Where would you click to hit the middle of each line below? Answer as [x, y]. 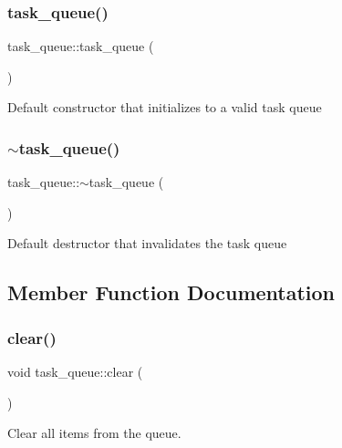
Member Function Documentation [171, 292]
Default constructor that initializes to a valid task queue [165, 107]
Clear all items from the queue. [94, 433]
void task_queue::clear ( [75, 371]
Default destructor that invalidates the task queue [147, 243]
